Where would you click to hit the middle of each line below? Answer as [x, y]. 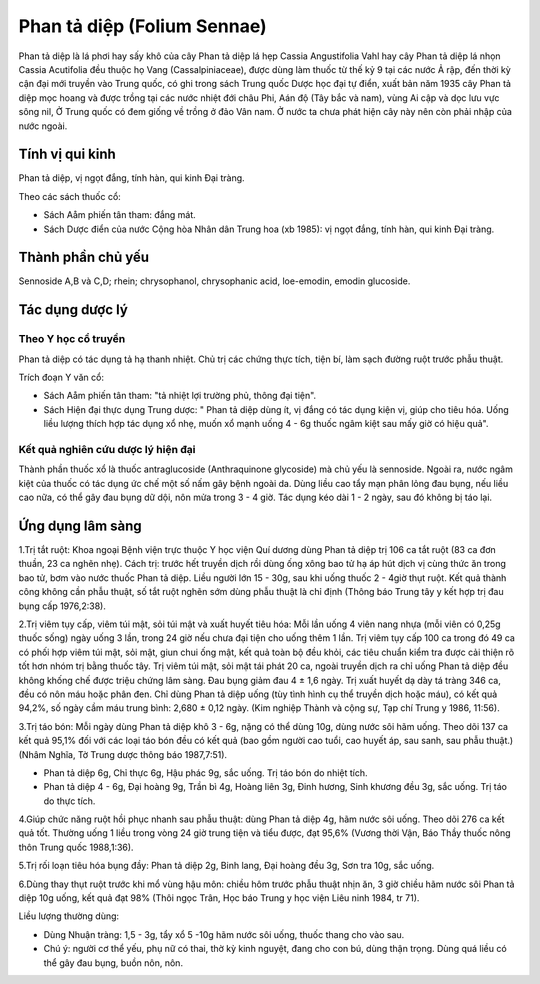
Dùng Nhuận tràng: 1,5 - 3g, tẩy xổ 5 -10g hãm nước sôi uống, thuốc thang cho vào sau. [224, 934]
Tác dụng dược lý [73, 310]
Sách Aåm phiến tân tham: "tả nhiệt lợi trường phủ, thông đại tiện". [180, 396]
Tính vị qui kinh [67, 154]
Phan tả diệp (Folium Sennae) [142, 26]
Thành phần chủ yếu [84, 257]
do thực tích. [69, 801]
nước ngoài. [43, 126]
